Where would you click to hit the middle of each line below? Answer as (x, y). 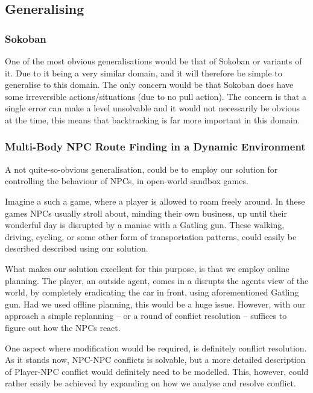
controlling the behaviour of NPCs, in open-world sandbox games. (127, 181)
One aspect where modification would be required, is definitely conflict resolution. (156, 348)
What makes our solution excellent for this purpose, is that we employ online (147, 268)
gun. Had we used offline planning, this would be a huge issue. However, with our (155, 304)
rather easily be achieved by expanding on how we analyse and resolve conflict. (150, 383)
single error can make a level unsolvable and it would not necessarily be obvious (152, 108)
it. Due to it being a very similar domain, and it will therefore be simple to (144, 73)
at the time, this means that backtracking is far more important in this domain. (153, 119)
